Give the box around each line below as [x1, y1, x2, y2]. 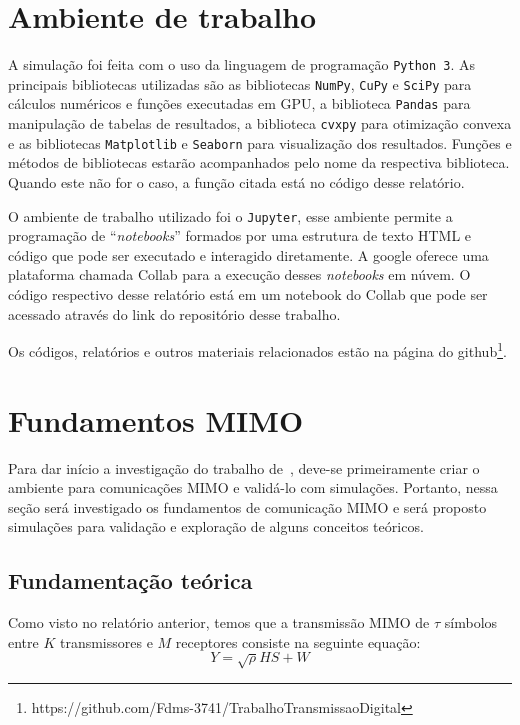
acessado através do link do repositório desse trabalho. [8, 303, 341, 324]
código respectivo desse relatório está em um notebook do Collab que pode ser [8, 284, 488, 305]
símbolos [444, 612, 498, 633]
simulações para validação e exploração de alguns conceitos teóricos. [8, 516, 424, 537]
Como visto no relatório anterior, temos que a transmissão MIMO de [8, 612, 430, 633]
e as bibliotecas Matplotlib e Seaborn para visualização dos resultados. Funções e [8, 132, 512, 153]
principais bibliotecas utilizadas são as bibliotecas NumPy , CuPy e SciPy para [8, 73, 472, 94]
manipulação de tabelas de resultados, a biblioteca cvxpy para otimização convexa [8, 113, 512, 134]
